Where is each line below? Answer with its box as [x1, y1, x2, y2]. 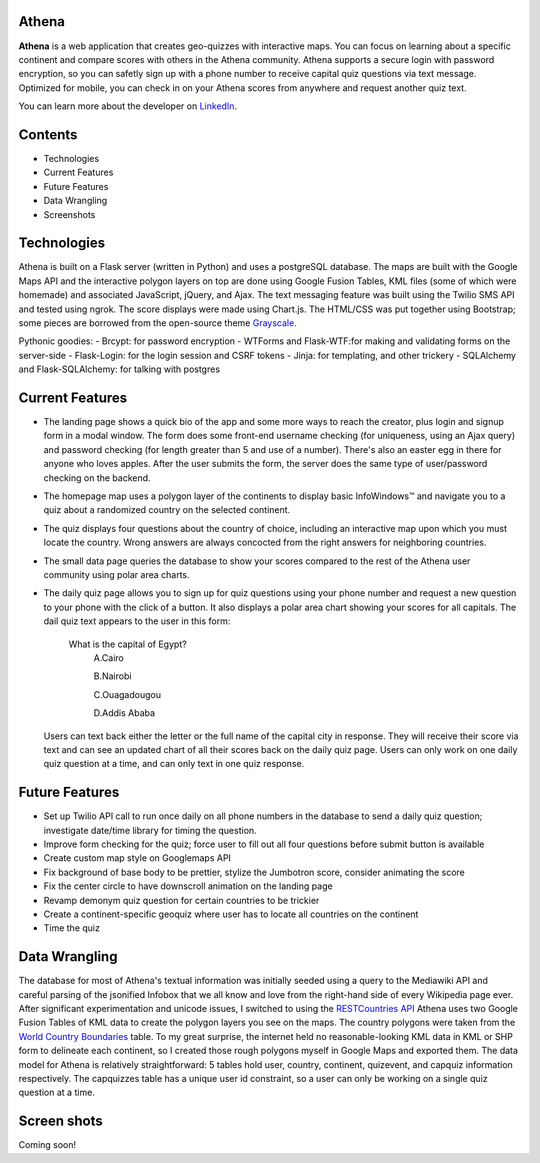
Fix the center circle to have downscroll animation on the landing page [43, 880, 334, 892]
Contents [18, 126, 78, 143]
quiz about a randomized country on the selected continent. [43, 504, 291, 516]
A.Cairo [93, 651, 124, 664]
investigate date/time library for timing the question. [43, 824, 257, 836]
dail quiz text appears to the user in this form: [43, 615, 231, 627]
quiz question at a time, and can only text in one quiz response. [43, 758, 305, 770]
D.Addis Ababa [93, 707, 155, 719]
